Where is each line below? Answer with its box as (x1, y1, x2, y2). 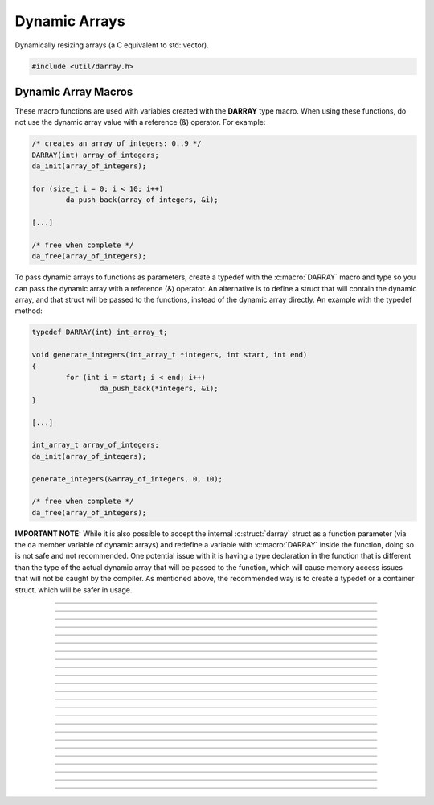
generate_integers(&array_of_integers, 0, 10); (31, 474, 223, 483)
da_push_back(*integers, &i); (99, 384, 219, 394)
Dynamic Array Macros (14, 85, 133, 98)
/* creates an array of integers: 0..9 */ (31, 139, 202, 148)
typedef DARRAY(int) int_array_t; (31, 328, 168, 337)
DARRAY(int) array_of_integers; (31, 150, 160, 159)
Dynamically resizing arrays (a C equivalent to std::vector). (14, 40, 209, 50)
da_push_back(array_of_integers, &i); (65, 196, 219, 204)
